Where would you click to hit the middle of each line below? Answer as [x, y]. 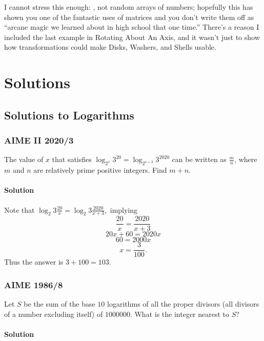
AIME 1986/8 [34, 285]
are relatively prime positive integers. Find [100, 170]
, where [246, 159]
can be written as [199, 159]
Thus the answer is [34, 262]
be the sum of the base [59, 304]
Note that [19, 209]
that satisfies [72, 159]
